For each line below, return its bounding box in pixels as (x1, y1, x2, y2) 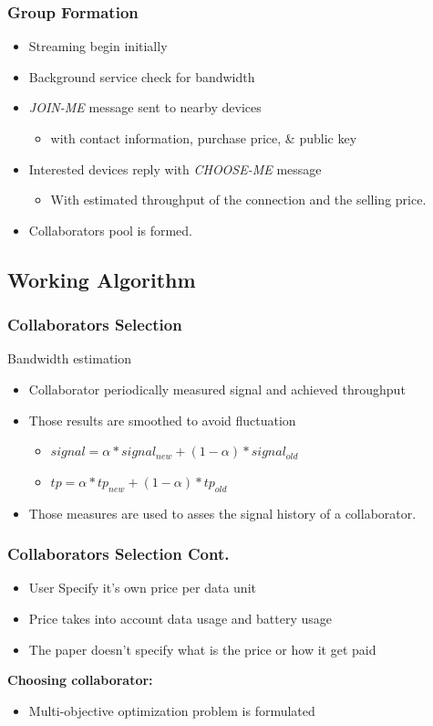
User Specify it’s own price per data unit (28, 578, 256, 597)
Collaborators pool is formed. (28, 220, 192, 239)
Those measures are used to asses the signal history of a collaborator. (28, 503, 417, 522)
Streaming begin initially (28, 37, 168, 56)
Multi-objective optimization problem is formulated (28, 700, 315, 720)
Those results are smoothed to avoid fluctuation (28, 410, 296, 429)
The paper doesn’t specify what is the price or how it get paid (28, 639, 376, 658)
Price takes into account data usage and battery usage (28, 608, 333, 627)
